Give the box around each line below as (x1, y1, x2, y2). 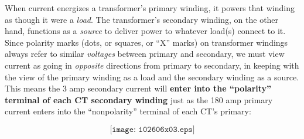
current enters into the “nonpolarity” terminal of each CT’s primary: (5, 105, 251, 117)
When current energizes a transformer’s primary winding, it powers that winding (5, 2, 295, 13)
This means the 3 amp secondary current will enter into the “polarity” (5, 82, 272, 94)
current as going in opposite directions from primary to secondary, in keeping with (5, 59, 299, 71)
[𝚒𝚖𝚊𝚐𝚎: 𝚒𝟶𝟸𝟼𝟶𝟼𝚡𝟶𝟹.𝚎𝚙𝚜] (110, 125, 195, 134)
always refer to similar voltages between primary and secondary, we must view (5, 48, 285, 60)
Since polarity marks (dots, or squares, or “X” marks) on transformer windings (5, 36, 288, 48)
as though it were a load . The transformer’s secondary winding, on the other (5, 13, 279, 25)
